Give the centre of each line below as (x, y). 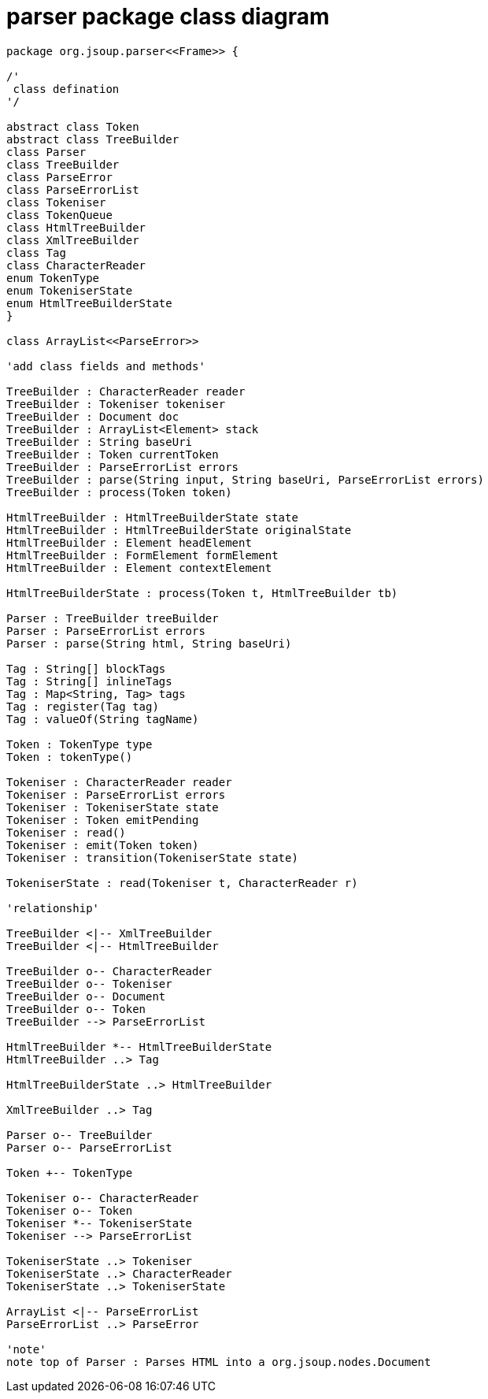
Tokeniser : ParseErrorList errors (116, 794)
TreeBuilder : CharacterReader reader (126, 391)
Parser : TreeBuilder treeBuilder (113, 618)
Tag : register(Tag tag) (83, 706)
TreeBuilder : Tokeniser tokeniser (116, 404)
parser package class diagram (168, 17)
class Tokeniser (56, 202)
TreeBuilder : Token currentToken (113, 454)
